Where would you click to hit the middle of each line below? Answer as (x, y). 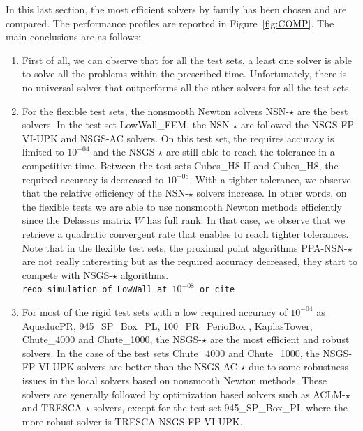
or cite (217, 290)
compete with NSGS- (67, 274)
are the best (323, 111)
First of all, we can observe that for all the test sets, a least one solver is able (187, 60)
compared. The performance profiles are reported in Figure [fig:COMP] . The (170, 23)
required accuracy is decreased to (93, 179)
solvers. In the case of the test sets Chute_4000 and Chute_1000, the (171, 353)
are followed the (274, 124)
